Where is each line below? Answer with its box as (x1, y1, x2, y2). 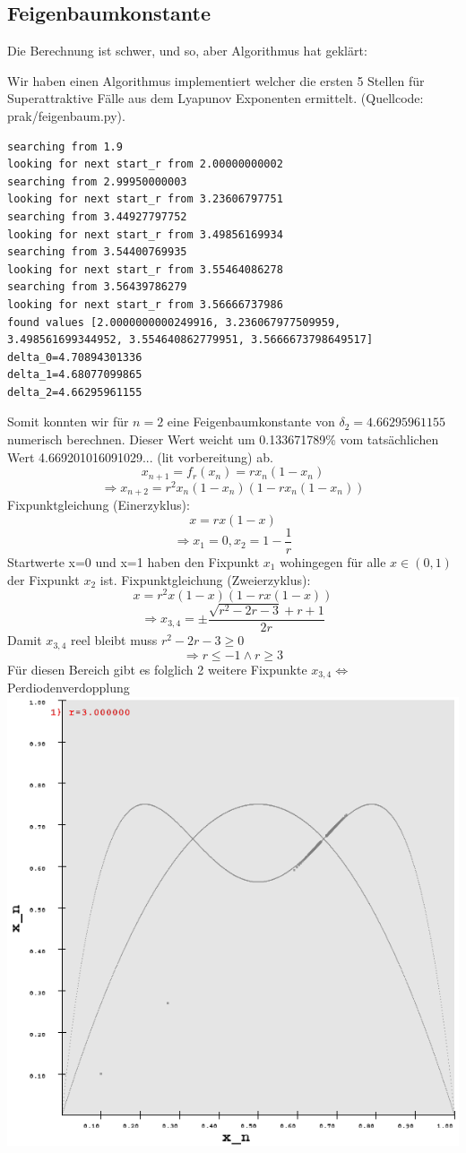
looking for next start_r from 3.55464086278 (7, 262, 283, 276)
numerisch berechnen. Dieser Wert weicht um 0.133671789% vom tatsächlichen (7, 430, 439, 449)
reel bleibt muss (71, 631, 158, 650)
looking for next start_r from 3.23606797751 (7, 193, 283, 206)
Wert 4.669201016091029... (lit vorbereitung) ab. (7, 447, 273, 466)
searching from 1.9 (7, 140, 123, 153)
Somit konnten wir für (7, 412, 129, 431)
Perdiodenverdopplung (7, 677, 130, 696)
